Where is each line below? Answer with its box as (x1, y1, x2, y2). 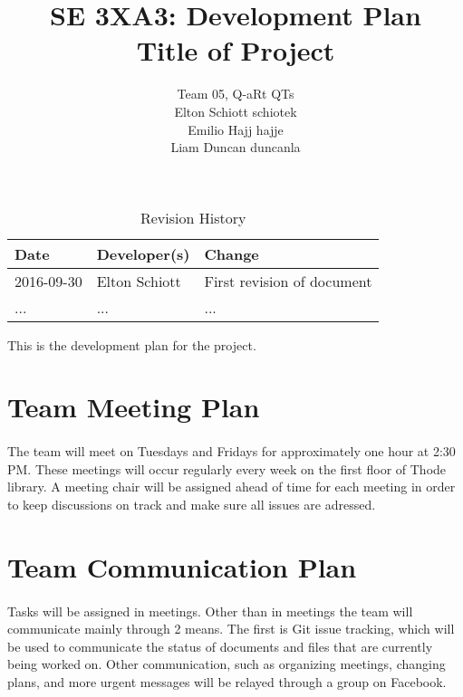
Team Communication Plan (7, 548, 357, 585)
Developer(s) (96, 243, 190, 264)
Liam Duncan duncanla (170, 138, 301, 157)
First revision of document (204, 270, 372, 291)
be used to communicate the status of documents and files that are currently (7, 636, 433, 655)
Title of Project (136, 32, 335, 69)
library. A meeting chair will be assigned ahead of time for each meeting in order (7, 477, 456, 496)
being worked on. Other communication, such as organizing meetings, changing (7, 654, 446, 673)
